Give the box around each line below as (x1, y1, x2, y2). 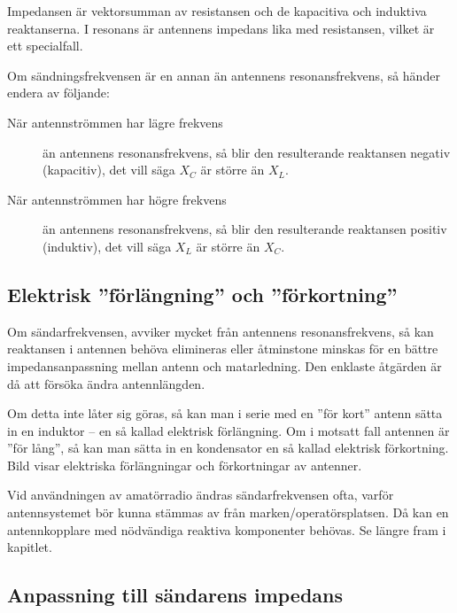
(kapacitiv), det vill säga (43, 160, 175, 179)
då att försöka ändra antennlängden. (7, 374, 205, 392)
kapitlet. (7, 538, 52, 556)
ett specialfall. (7, 36, 83, 55)
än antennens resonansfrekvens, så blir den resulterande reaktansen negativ (43, 143, 451, 161)
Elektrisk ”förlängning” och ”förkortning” (7, 280, 398, 307)
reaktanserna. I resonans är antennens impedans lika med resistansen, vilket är (7, 19, 435, 37)
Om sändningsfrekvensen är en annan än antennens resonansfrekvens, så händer (7, 66, 440, 84)
